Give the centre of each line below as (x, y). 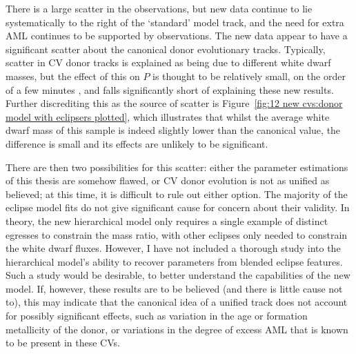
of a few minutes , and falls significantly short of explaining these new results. (170, 89)
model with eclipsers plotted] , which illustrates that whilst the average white (168, 116)
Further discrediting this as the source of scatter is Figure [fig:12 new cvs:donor (174, 103)
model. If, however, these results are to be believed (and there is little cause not (174, 288)
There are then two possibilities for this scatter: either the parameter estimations (177, 167)
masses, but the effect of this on (73, 76)
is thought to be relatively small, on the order (249, 76)
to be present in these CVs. (63, 343)
